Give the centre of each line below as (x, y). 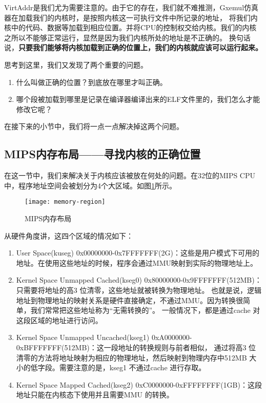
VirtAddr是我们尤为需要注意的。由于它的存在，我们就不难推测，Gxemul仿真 (131, 7)
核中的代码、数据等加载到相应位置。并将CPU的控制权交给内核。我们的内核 (130, 27)
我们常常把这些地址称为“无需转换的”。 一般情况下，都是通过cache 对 (145, 310)
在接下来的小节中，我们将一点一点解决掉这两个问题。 (94, 126)
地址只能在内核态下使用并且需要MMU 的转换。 (95, 395)
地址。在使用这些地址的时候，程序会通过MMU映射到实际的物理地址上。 (137, 262)
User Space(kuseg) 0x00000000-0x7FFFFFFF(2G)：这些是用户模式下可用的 (138, 253)
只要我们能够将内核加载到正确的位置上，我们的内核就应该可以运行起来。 (140, 47)
